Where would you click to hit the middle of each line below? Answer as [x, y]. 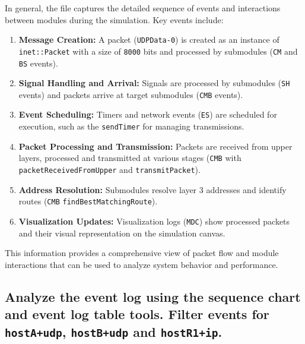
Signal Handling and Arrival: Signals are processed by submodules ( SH [154, 83]
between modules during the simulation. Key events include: [114, 19]
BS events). [38, 63]
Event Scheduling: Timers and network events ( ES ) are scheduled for [148, 114]
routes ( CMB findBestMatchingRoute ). [88, 201]
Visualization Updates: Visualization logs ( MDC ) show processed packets [154, 221]
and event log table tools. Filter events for [137, 314]
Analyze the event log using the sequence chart [153, 296]
